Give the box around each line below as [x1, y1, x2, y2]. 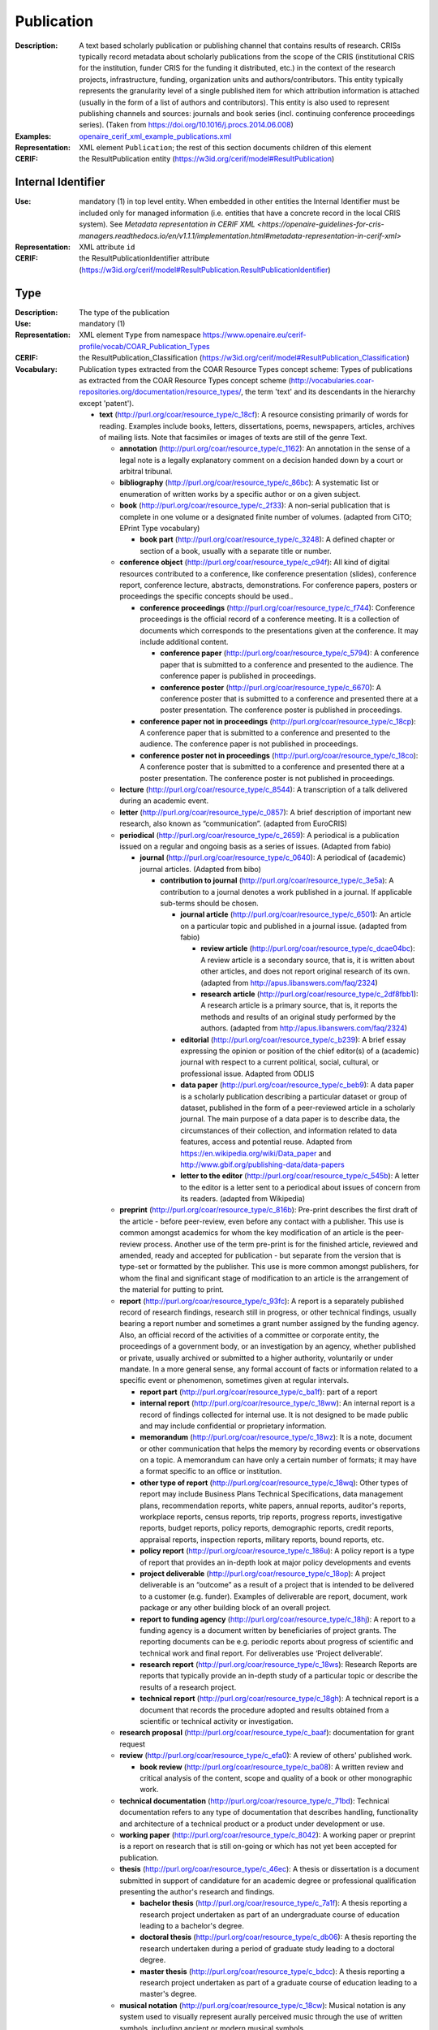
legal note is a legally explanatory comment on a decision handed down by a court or [119, 455, 404, 464]
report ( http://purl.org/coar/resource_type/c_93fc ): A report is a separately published [119, 1296, 405, 1306]
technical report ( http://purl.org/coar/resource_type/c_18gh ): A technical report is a [140, 1694, 419, 1704]
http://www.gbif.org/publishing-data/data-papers [180, 1160, 345, 1169]
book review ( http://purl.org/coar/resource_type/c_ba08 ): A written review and [140, 1762, 405, 1772]
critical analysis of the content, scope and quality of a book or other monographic [140, 1773, 413, 1782]
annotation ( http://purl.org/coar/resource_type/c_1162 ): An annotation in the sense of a [119, 443, 410, 454]
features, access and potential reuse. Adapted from [180, 1137, 353, 1147]
